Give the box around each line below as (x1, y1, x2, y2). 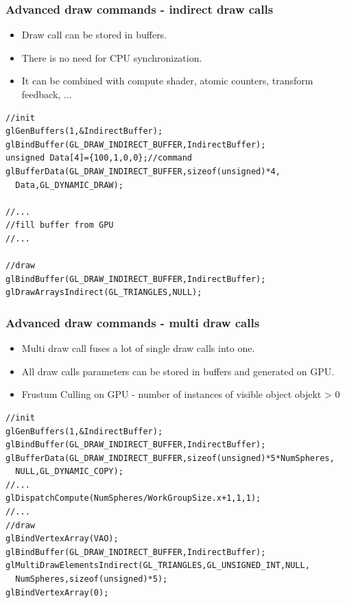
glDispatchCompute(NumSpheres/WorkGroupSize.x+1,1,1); (5, 493, 261, 504)
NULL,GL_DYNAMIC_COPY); (15, 466, 123, 477)
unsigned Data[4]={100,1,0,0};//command (5, 153, 193, 163)
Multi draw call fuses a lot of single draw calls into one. (21, 341, 255, 355)
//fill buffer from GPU (5, 220, 114, 230)
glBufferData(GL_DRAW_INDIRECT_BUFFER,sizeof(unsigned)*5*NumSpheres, (5, 453, 335, 463)
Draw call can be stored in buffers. (21, 27, 167, 42)
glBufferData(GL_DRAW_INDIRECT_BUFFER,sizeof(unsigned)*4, (5, 166, 281, 176)
